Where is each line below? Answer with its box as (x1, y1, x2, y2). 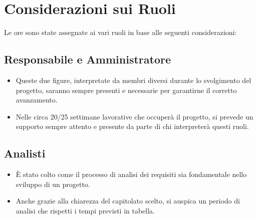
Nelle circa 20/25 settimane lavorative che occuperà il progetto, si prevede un (16, 111, 253, 121)
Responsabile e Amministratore (4, 51, 171, 67)
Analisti (4, 145, 46, 161)
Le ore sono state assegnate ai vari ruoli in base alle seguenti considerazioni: (4, 27, 237, 37)
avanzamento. (16, 94, 58, 105)
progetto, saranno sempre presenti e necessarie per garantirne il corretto (16, 84, 237, 95)
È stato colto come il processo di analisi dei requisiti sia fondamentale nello (16, 169, 247, 179)
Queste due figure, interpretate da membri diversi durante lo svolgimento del (16, 74, 251, 85)
